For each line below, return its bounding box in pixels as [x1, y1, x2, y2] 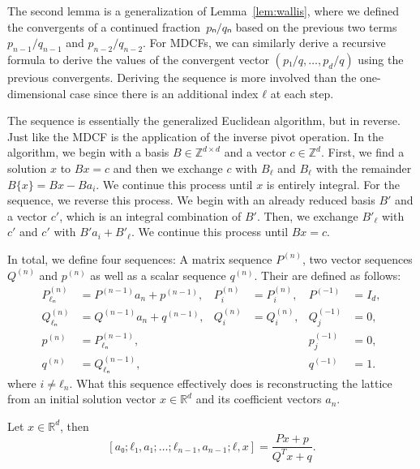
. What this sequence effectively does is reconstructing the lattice [69, 374, 392, 391]
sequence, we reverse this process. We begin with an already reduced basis [7, 191, 375, 209]
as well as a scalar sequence [90, 266, 226, 283]
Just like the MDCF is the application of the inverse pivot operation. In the [7, 127, 384, 144]
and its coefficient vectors [195, 390, 322, 407]
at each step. [270, 84, 334, 101]
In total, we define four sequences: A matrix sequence [7, 250, 272, 267]
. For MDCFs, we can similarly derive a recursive [143, 34, 386, 51]
